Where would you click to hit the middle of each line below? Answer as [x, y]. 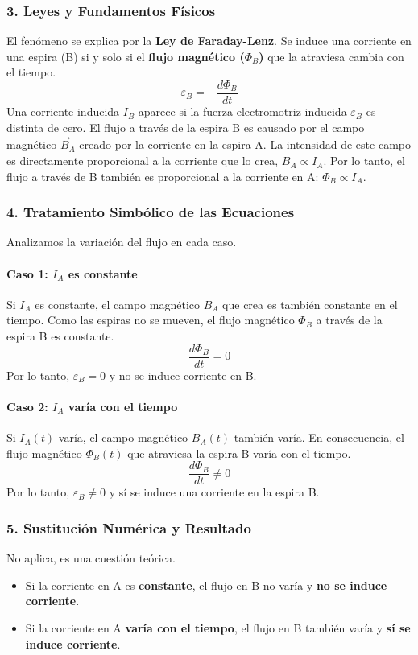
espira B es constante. [60, 336]
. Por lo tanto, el [364, 161]
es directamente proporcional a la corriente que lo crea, [143, 161]
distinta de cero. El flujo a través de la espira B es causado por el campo [186, 127]
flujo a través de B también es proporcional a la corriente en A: [163, 176]
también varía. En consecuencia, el [319, 437]
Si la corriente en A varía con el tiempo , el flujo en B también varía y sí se [218, 627]
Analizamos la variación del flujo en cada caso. [122, 242]
